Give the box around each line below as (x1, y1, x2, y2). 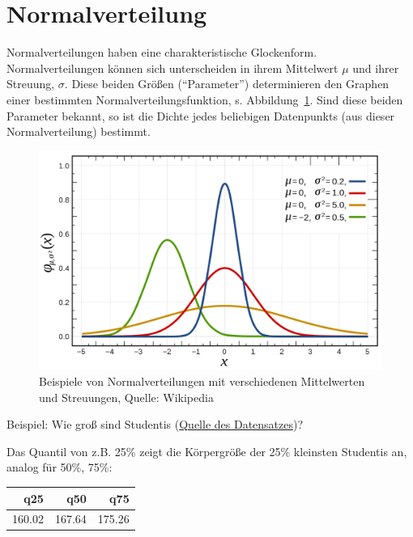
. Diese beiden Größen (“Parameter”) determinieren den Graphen (64, 75, 390, 92)
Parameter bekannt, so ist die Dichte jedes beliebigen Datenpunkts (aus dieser (6, 107, 395, 124)
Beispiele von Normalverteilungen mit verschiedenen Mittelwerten (39, 373, 365, 390)
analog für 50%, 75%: (6, 459, 113, 476)
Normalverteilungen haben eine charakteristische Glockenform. (6, 44, 317, 61)
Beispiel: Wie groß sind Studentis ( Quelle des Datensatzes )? (6, 416, 304, 433)
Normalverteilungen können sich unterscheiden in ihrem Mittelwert (6, 59, 338, 76)
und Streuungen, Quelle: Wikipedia (39, 388, 214, 405)
